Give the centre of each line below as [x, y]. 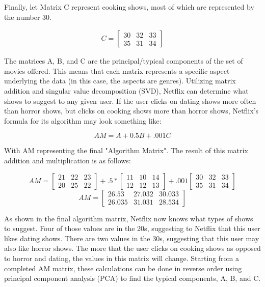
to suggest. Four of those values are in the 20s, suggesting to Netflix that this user [132, 228]
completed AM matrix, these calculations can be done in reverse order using [123, 268]
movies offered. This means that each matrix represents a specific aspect [117, 70]
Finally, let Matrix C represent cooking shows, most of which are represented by [129, 7]
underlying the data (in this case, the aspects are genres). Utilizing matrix [120, 81]
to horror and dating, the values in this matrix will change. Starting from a [122, 258]
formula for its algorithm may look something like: [83, 120]
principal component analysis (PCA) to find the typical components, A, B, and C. [132, 278]
